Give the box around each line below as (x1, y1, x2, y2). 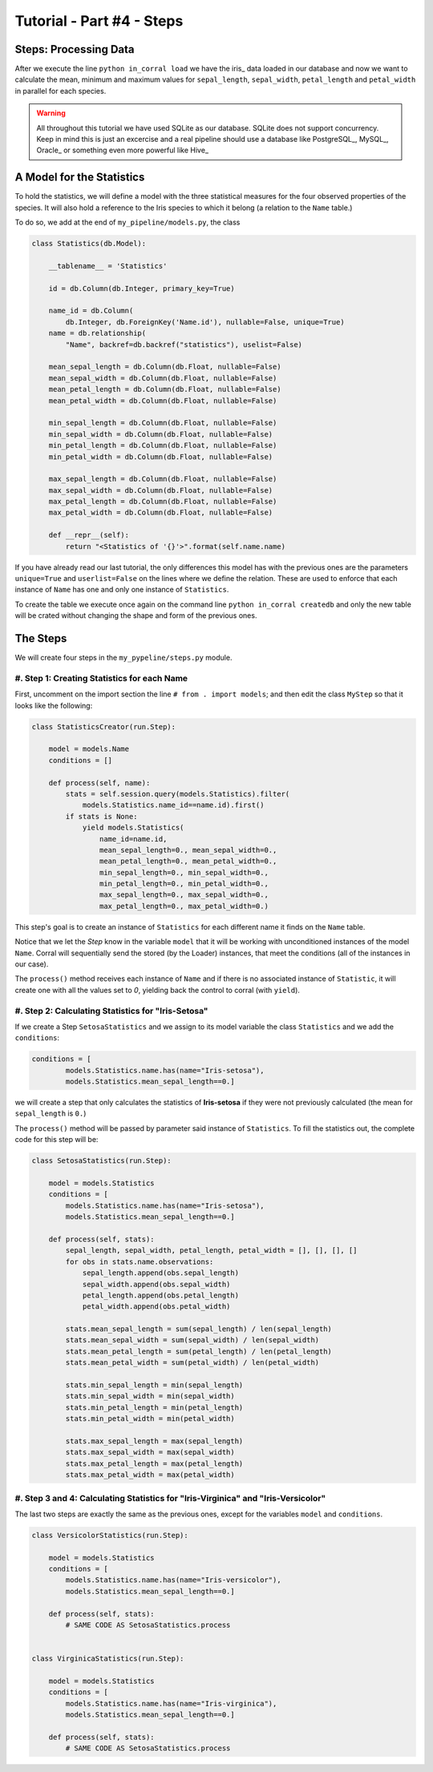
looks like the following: (14, 700, 93, 710)
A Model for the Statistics (14, 171, 145, 184)
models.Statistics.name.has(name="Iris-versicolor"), (65, 1576, 281, 1584)
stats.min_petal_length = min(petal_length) (65, 1403, 244, 1412)
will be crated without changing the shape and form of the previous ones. (14, 611, 257, 620)
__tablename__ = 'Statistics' (48, 261, 168, 270)
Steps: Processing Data (14, 42, 135, 56)
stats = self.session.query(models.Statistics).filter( (65, 789, 290, 798)
